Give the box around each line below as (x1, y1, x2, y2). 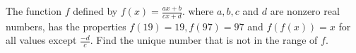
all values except (6, 33, 77, 47)
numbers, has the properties (6, 18, 126, 33)
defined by (73, 4, 118, 18)
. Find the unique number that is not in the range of (90, 33, 318, 47)
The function (6, 4, 61, 18)
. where (182, 4, 214, 18)
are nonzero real (270, 4, 340, 18)
